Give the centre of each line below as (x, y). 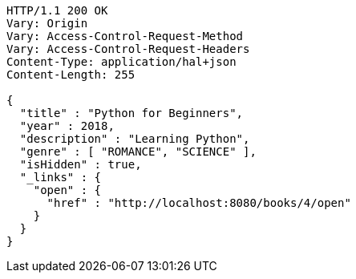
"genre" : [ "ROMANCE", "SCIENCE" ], (138, 152)
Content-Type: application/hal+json (121, 62)
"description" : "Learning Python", (135, 139)
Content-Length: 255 (71, 75)
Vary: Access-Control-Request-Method (125, 36)
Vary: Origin (47, 23)
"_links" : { (61, 177)
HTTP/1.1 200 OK (57, 10)
